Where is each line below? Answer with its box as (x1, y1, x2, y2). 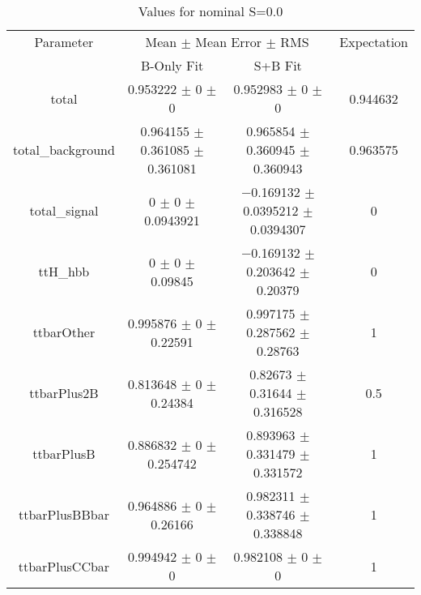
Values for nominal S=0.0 (138, 2, 283, 20)
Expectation (339, 32, 408, 51)
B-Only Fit (140, 56, 204, 75)
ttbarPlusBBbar (18, 505, 109, 524)
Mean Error (195, 32, 262, 51)
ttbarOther (32, 323, 96, 341)
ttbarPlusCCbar (18, 556, 110, 576)
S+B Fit (253, 56, 302, 75)
